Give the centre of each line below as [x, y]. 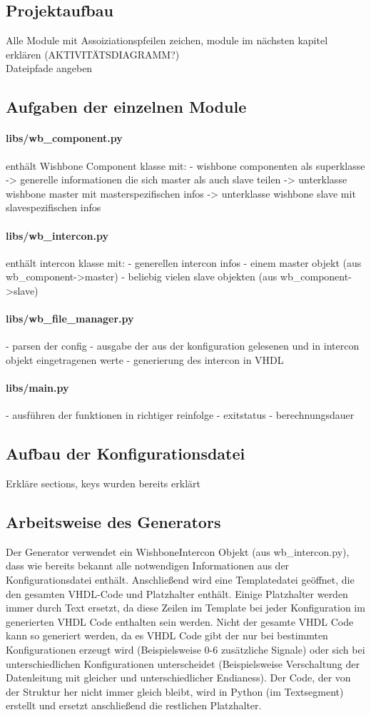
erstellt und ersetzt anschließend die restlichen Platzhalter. [134, 705]
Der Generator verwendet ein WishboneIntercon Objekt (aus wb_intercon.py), [178, 551]
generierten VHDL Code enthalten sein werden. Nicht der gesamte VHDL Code [180, 621]
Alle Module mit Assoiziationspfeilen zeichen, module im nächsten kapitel [167, 40]
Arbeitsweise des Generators [113, 522]
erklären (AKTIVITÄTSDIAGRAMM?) [93, 54]
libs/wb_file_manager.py [70, 319]
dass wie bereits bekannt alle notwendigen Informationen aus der [148, 566]
